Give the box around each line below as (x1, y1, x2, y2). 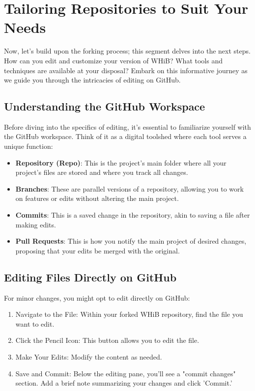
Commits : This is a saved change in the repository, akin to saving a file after (15, 210, 250, 220)
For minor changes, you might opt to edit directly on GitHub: (4, 292, 190, 303)
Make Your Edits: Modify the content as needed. (15, 352, 162, 362)
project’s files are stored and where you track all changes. (15, 167, 188, 177)
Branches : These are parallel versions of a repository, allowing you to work (15, 183, 244, 194)
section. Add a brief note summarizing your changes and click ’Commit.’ (15, 378, 232, 388)
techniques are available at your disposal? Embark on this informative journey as (4, 65, 248, 75)
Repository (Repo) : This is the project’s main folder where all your (15, 157, 227, 168)
